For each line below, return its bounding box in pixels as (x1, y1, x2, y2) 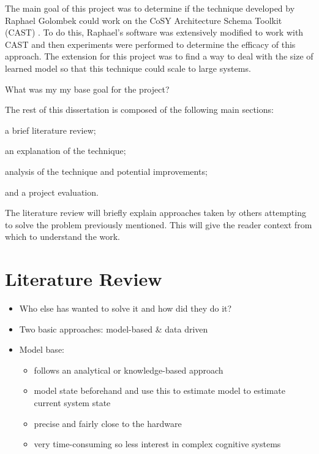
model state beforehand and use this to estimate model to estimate (34, 384, 285, 397)
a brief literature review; (5, 123, 96, 136)
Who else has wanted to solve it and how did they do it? (19, 302, 232, 315)
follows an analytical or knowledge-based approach (34, 363, 223, 376)
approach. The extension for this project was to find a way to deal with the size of (5, 50, 313, 63)
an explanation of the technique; (5, 144, 126, 157)
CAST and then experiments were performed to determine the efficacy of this (5, 37, 296, 50)
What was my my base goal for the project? (5, 82, 170, 95)
